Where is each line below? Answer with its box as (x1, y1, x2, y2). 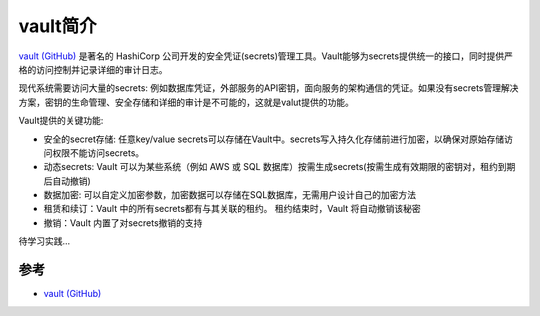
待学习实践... (18, 235, 71, 247)
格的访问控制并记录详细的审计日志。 (18, 63, 168, 75)
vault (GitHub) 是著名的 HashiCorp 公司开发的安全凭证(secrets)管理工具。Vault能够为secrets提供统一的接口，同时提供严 (18, 50, 514, 62)
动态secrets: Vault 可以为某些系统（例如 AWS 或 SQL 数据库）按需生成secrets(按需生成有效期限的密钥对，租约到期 (43, 161, 516, 173)
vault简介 (18, 15, 97, 37)
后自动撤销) (43, 175, 92, 187)
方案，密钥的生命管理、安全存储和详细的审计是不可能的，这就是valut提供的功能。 (18, 96, 354, 108)
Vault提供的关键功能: (18, 115, 104, 127)
